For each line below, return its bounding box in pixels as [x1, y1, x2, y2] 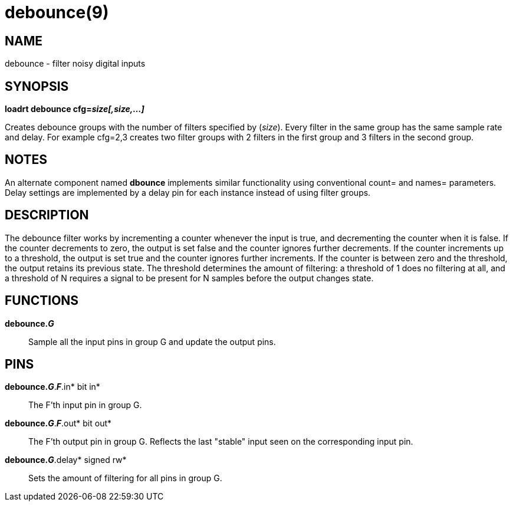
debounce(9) [5, 2, 109, 22]
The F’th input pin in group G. [28, 400, 142, 410]
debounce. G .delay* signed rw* [5, 455, 127, 465]
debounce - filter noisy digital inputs [5, 58, 146, 69]
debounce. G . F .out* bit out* [5, 418, 112, 429]
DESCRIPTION [5, 208, 89, 223]
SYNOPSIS [5, 78, 69, 94]
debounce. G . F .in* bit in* [5, 382, 100, 392]
